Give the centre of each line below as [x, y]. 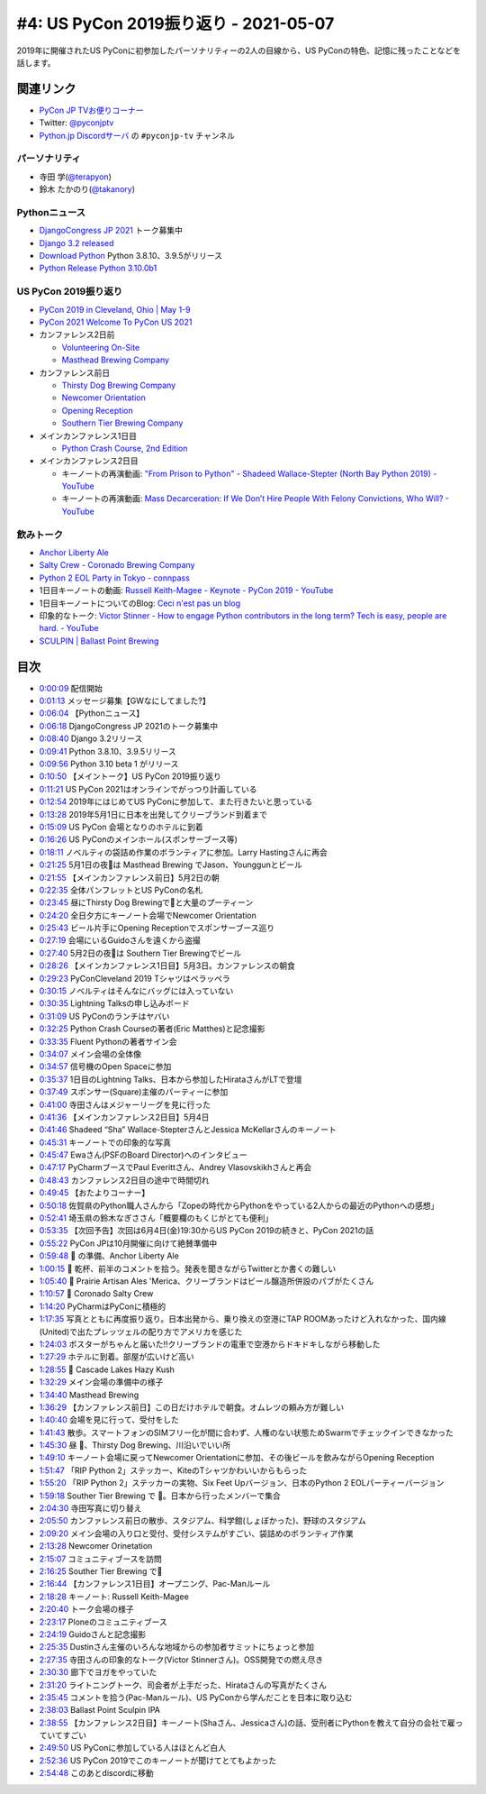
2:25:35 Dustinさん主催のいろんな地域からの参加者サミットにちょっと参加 [177, 1647]
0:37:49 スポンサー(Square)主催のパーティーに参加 [134, 1092]
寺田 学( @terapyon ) [75, 177]
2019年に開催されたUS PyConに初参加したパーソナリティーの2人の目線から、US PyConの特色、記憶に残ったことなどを [239, 50]
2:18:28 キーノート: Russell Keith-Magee [114, 1597]
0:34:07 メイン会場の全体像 [90, 1054]
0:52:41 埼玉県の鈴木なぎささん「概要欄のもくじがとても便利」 [156, 1218]
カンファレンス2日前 [77, 334]
